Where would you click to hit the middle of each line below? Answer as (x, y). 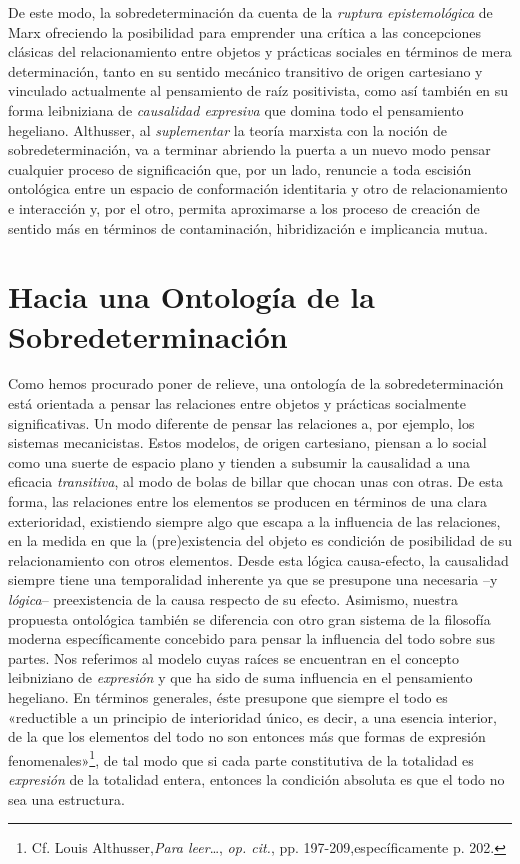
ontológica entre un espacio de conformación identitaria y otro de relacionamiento (258, 188)
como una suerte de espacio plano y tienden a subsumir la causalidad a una (239, 461)
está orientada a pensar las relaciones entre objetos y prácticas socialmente (237, 403)
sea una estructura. (66, 798)
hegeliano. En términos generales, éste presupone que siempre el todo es (228, 696)
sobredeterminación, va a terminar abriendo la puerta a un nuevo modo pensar (249, 149)
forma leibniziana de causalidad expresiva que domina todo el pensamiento (236, 109)
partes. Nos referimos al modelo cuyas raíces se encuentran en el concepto (233, 657)
